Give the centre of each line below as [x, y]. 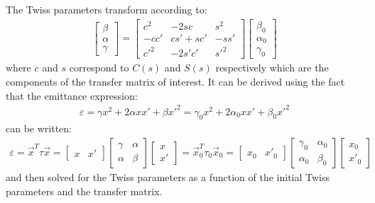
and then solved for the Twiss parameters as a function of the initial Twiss [168, 177]
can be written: [39, 128]
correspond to [99, 68]
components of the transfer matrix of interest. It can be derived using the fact [175, 81]
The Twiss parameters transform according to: [107, 9]
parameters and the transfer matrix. [84, 191]
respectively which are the [272, 68]
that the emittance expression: [72, 95]
